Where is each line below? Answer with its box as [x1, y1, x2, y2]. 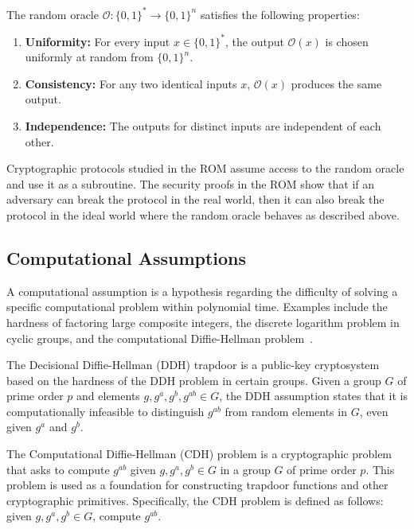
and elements [76, 387, 140, 404]
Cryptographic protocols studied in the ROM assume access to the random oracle [6, 160, 404, 177]
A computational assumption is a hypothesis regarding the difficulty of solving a [6, 282, 398, 299]
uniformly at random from [25, 49, 154, 65]
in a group [220, 461, 271, 477]
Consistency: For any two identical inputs [25, 75, 237, 91]
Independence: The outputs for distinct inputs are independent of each [25, 117, 381, 134]
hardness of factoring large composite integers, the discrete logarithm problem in [6, 313, 400, 330]
